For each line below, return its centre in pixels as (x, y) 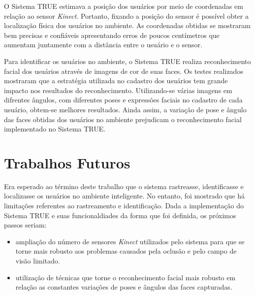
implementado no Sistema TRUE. (55, 129)
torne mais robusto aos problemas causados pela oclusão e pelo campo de (126, 251)
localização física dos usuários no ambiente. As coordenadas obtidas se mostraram (127, 25)
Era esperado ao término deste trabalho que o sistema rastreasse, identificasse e (124, 186)
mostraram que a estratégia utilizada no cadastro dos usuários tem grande (116, 81)
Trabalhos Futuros (67, 162)
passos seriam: (25, 225)
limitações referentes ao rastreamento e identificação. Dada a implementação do (124, 206)
